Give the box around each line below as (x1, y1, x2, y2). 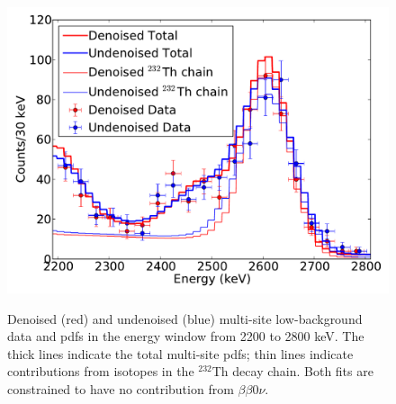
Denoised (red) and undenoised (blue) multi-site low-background (7, 309, 363, 328)
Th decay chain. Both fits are (211, 362, 373, 381)
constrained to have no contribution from (7, 379, 234, 398)
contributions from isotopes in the (7, 362, 194, 381)
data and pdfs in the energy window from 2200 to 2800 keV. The (7, 327, 364, 346)
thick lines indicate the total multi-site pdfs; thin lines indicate (7, 344, 354, 363)
